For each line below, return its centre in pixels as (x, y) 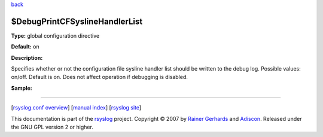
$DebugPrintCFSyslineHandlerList (77, 21)
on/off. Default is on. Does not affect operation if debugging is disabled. (100, 77)
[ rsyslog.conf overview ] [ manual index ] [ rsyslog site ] (76, 108)
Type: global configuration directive (55, 35)
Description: (27, 57)
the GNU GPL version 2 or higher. (52, 127)
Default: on (25, 47)
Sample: (22, 88)
